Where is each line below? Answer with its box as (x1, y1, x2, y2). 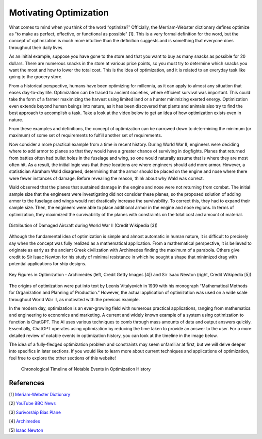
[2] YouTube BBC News (9, 401, 56, 406)
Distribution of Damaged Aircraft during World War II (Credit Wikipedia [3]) (9, 222, 158, 228)
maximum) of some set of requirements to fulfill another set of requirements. (9, 133, 162, 138)
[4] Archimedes (9, 418, 41, 424)
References (9, 379, 45, 387)
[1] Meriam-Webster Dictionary (9, 391, 70, 398)
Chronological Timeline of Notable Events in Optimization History (21, 366, 151, 372)
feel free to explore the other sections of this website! (9, 355, 116, 361)
